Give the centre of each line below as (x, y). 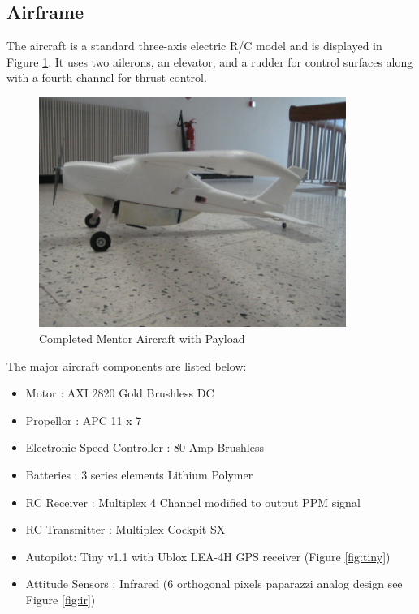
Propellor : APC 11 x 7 (84, 420)
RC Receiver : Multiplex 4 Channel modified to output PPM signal (193, 502)
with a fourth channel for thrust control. (107, 77)
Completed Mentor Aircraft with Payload (142, 339)
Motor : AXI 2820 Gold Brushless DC (120, 393)
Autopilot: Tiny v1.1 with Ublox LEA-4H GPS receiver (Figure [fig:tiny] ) (208, 556)
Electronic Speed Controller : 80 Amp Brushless (145, 447)
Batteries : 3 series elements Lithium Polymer (139, 474)
